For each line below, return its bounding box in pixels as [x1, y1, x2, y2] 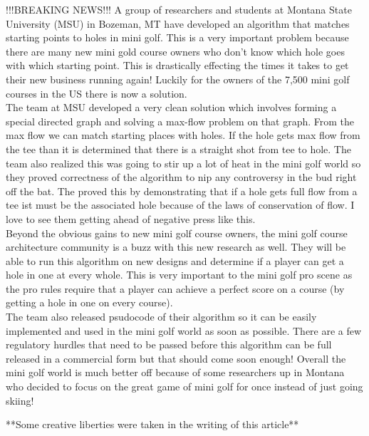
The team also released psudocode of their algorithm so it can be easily [6, 309, 317, 324]
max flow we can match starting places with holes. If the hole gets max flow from [6, 128, 360, 142]
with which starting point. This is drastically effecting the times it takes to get [6, 58, 349, 73]
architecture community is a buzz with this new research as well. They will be [6, 239, 346, 254]
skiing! [6, 393, 34, 408]
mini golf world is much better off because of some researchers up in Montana [6, 365, 345, 380]
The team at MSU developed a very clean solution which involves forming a [6, 100, 337, 115]
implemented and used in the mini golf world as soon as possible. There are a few [6, 323, 362, 338]
